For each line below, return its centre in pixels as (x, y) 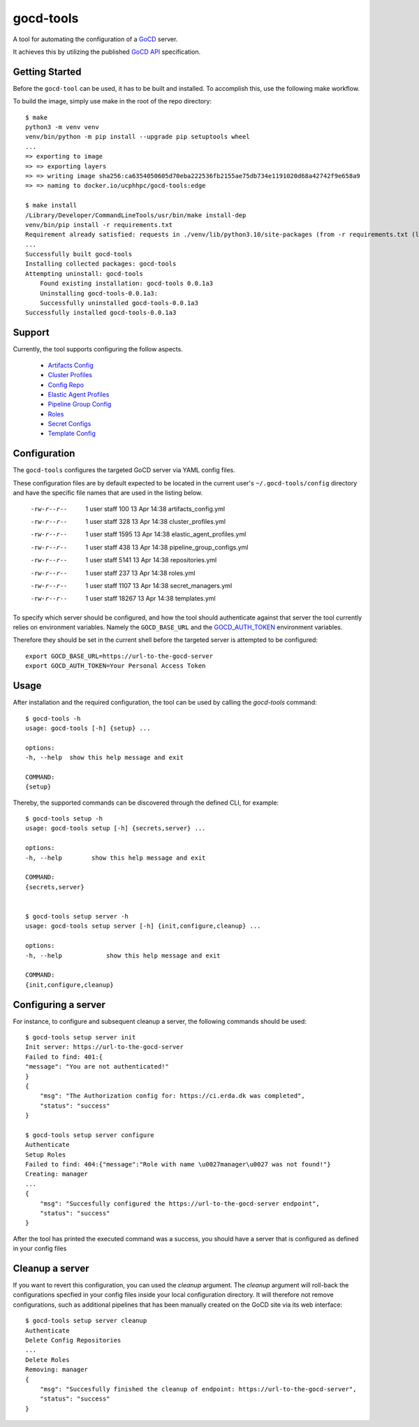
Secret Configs (69, 424)
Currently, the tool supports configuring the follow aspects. (98, 349)
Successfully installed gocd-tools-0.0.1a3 (101, 313)
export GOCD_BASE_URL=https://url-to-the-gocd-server (119, 656)
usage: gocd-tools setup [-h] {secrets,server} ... (116, 828)
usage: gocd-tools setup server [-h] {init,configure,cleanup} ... (143, 926)
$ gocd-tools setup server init (81, 1037)
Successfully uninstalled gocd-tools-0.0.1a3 (119, 303)
